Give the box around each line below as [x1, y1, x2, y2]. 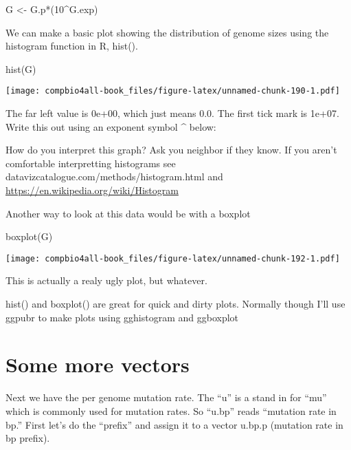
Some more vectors [5, 350, 190, 378]
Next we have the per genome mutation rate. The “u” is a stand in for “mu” [5, 390, 327, 405]
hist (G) [5, 61, 36, 76]
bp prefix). [5, 431, 50, 445]
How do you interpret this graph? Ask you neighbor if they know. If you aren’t [5, 142, 337, 157]
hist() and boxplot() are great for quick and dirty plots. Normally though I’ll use [5, 297, 346, 311]
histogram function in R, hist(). [5, 39, 138, 53]
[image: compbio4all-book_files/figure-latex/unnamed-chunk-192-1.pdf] [5, 253, 340, 264]
